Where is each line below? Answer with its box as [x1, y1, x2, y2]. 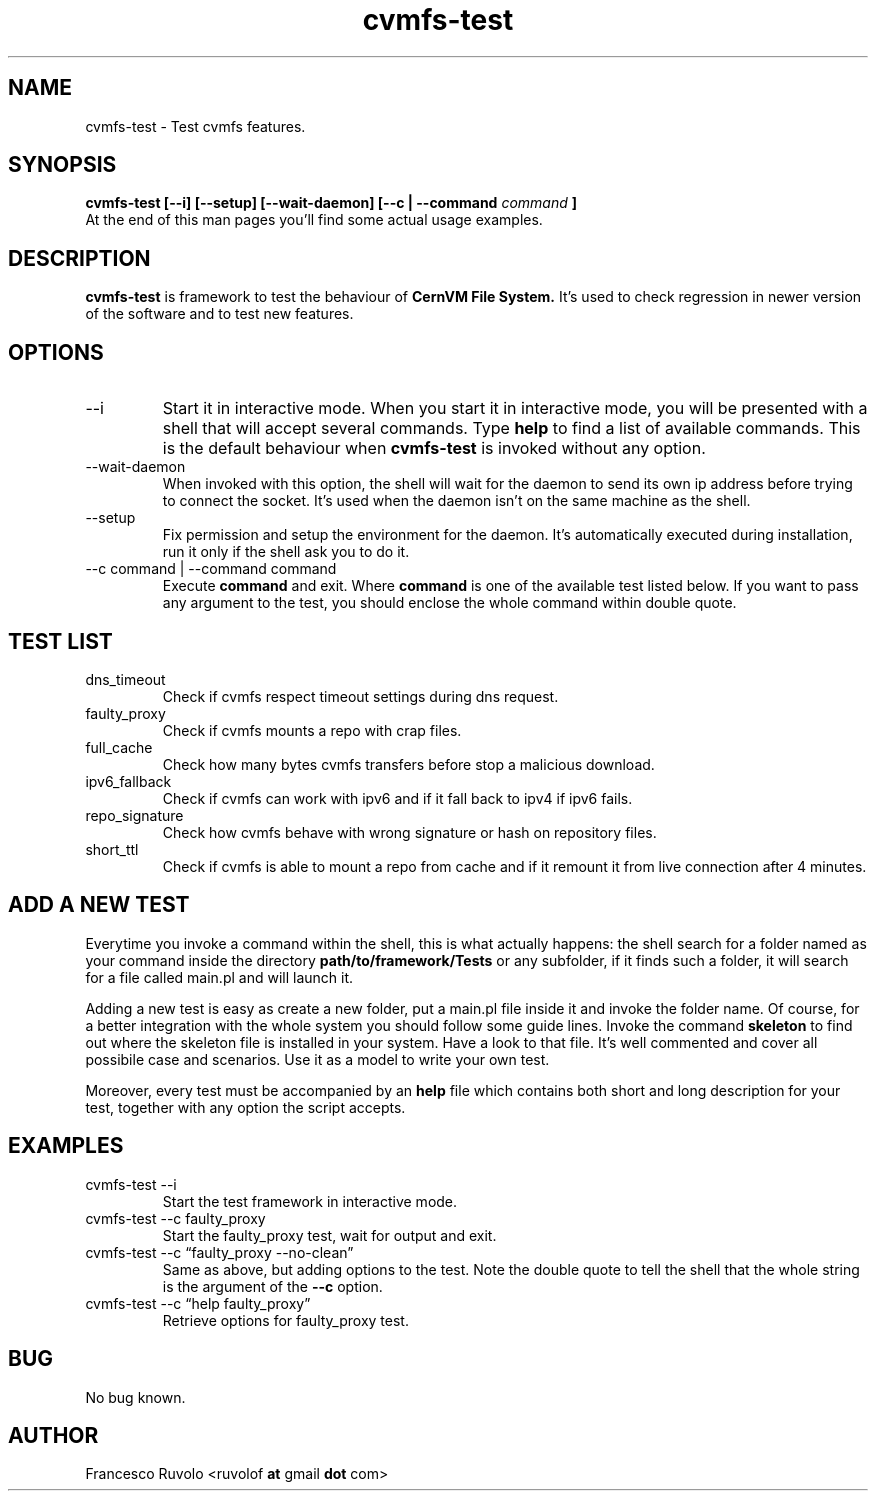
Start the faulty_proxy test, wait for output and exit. [162, 1226, 497, 1244]
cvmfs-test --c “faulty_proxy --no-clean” [85, 1243, 354, 1261]
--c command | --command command [85, 560, 337, 578]
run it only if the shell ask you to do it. [162, 543, 410, 561]
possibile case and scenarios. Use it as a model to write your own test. [85, 1050, 550, 1068]
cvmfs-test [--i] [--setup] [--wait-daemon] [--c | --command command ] [85, 194, 577, 212]
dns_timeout [85, 670, 166, 688]
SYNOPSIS [8, 152, 117, 178]
